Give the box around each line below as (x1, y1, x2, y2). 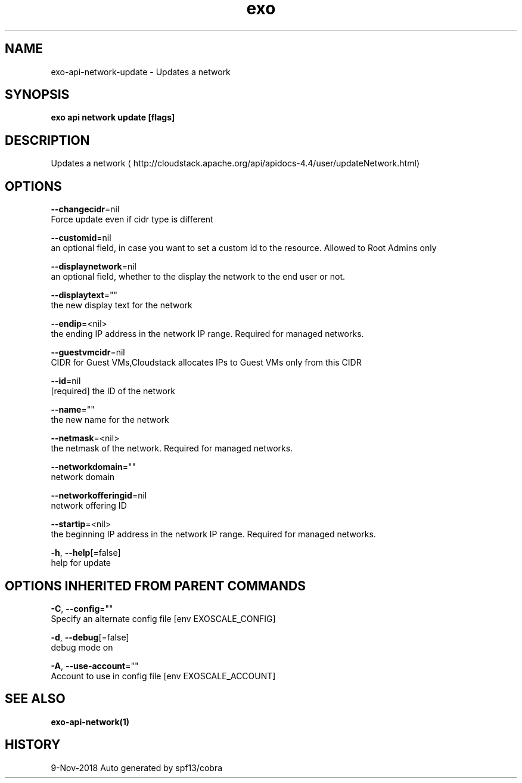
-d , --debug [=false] (51, 632, 129, 642)
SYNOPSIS (5, 87, 70, 103)
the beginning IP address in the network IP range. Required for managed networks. (51, 529, 376, 540)
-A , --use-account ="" (51, 660, 139, 671)
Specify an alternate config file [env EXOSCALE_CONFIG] (51, 613, 276, 624)
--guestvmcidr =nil (51, 347, 125, 358)
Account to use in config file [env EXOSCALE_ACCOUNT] (51, 670, 276, 681)
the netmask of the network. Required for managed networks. (51, 443, 293, 454)
